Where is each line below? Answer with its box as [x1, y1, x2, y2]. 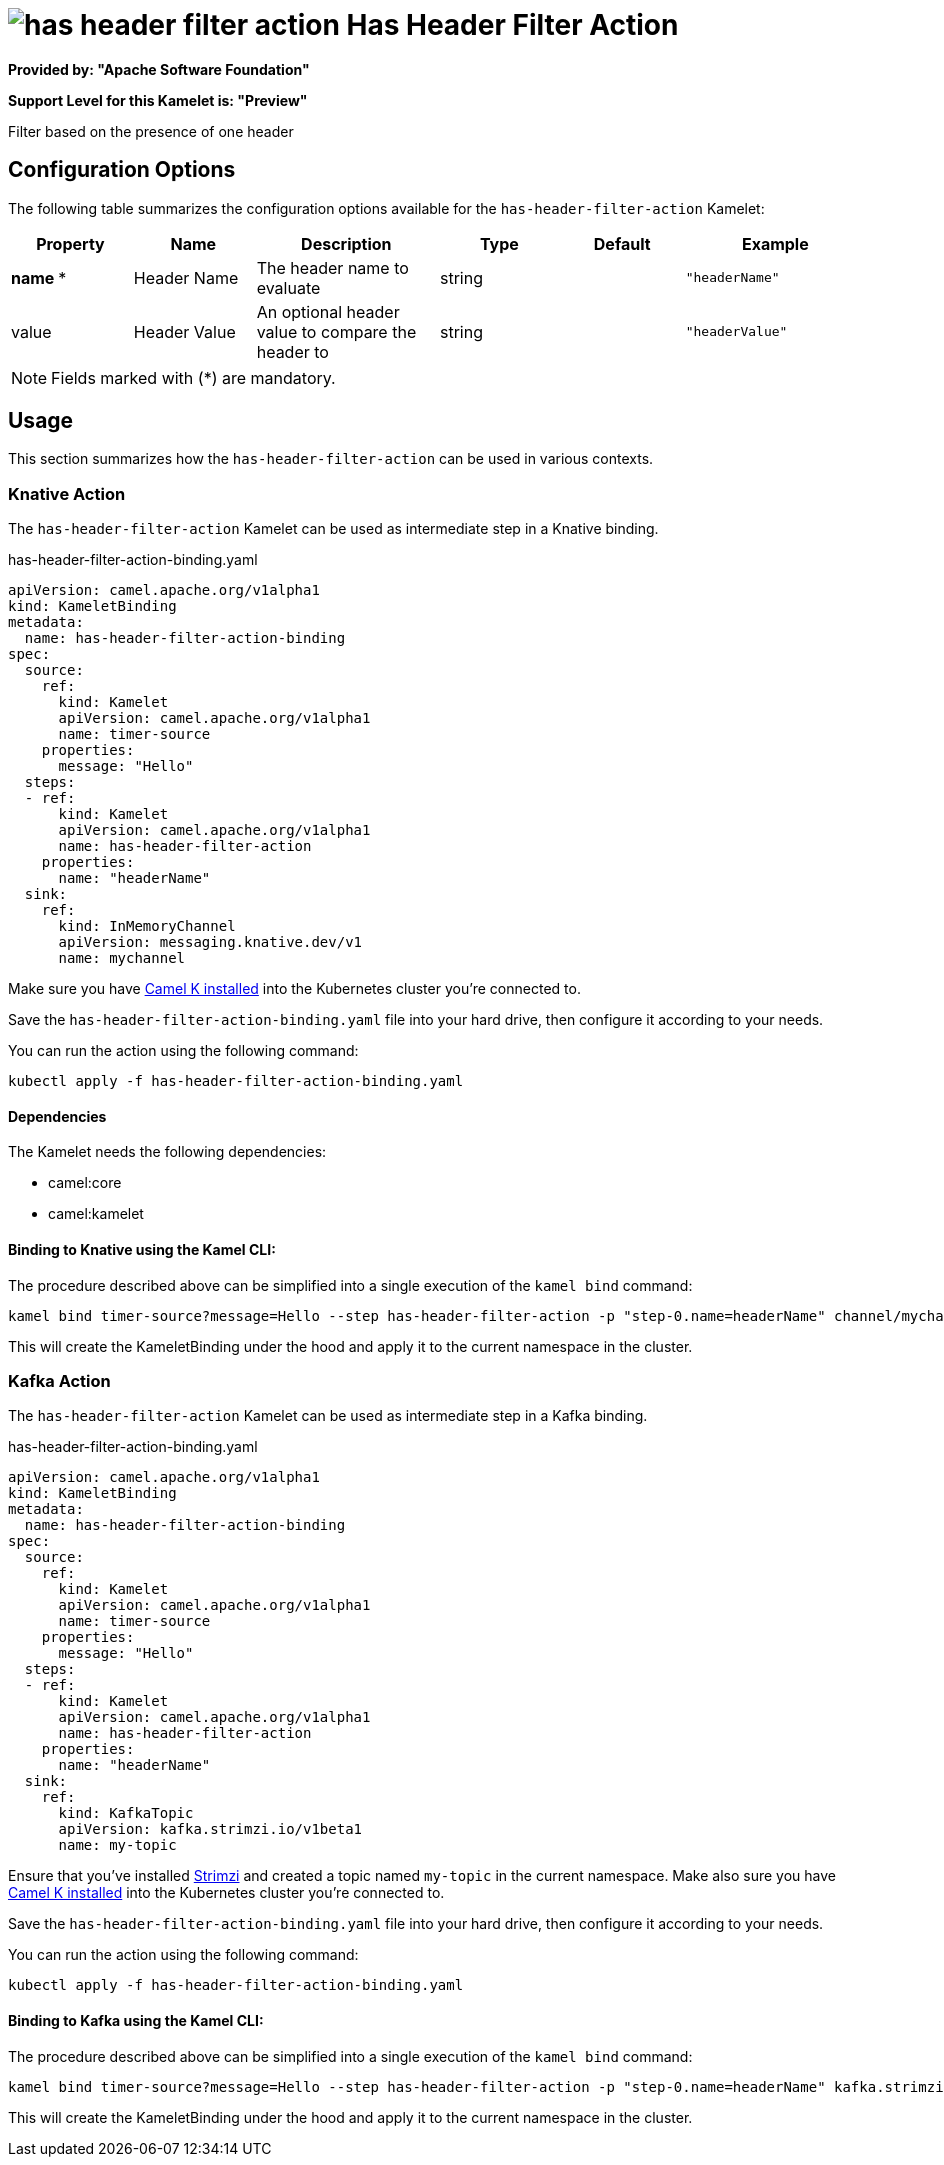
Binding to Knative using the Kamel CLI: [8, 1241, 276, 1259]
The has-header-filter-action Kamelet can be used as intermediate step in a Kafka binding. [8, 1407, 648, 1425]
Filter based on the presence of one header [8, 122, 294, 140]
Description [301, 233, 392, 254]
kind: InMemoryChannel [58, 918, 236, 935]
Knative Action [8, 483, 126, 504]
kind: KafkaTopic [58, 1805, 194, 1822]
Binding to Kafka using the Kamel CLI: [8, 2011, 264, 2029]
